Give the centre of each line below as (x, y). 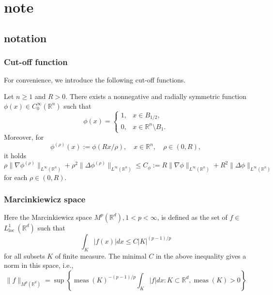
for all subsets (24, 255)
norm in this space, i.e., (39, 265)
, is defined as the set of (192, 217)
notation (25, 38)
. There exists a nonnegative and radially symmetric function (156, 96)
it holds (15, 156)
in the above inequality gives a (201, 255)
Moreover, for (24, 137)
